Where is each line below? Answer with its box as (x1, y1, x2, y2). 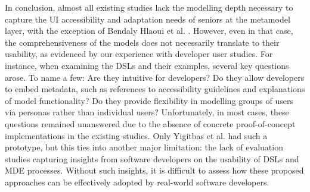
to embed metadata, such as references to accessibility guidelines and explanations (5, 83, 305, 95)
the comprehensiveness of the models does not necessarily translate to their (5, 36, 280, 48)
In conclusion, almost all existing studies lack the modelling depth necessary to (5, 1, 293, 13)
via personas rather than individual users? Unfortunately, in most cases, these (5, 106, 289, 118)
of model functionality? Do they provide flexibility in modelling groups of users (5, 94, 293, 106)
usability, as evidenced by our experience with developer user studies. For (5, 48, 273, 60)
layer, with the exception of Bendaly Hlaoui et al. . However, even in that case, (5, 24, 293, 37)
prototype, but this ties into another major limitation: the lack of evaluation (5, 141, 283, 153)
